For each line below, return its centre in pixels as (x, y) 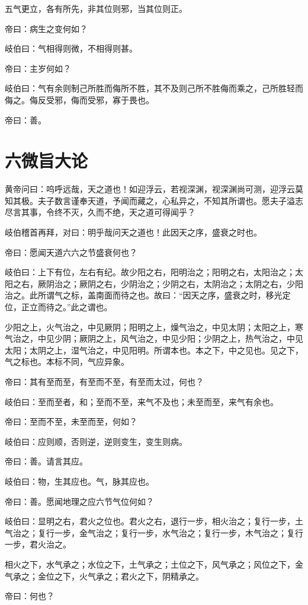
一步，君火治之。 (38, 544)
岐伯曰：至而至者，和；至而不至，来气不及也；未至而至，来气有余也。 (142, 401)
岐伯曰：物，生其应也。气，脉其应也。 (79, 481)
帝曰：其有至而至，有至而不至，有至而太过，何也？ (104, 381)
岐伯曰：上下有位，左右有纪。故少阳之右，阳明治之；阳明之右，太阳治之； (150, 272)
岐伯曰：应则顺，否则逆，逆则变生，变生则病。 (96, 441)
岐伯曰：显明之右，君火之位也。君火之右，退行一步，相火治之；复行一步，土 (154, 521)
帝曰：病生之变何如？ (46, 28)
